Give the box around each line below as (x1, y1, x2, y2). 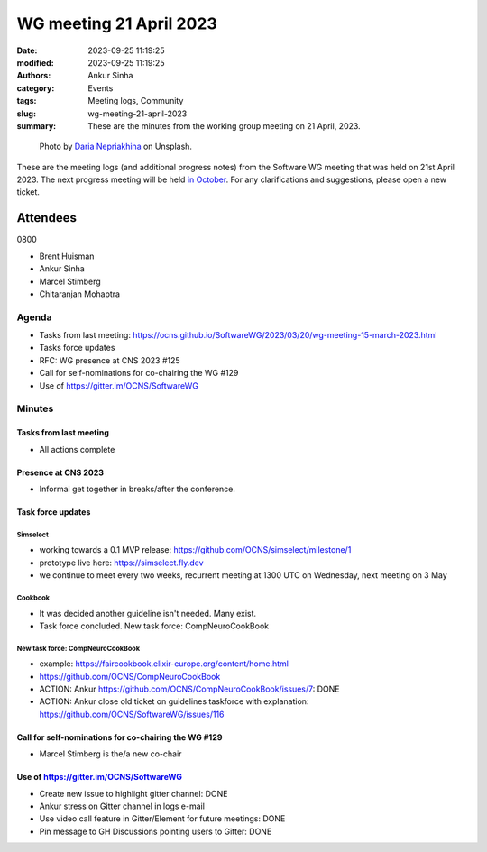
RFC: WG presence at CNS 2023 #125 (39, 354, 180, 365)
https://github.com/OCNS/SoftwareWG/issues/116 (39, 709, 225, 719)
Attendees (16, 210, 77, 225)
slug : (16, 108, 36, 119)
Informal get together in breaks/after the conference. (39, 483, 236, 494)
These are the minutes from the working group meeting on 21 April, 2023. (87, 120, 361, 131)
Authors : (16, 70, 51, 81)
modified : (16, 57, 54, 68)
